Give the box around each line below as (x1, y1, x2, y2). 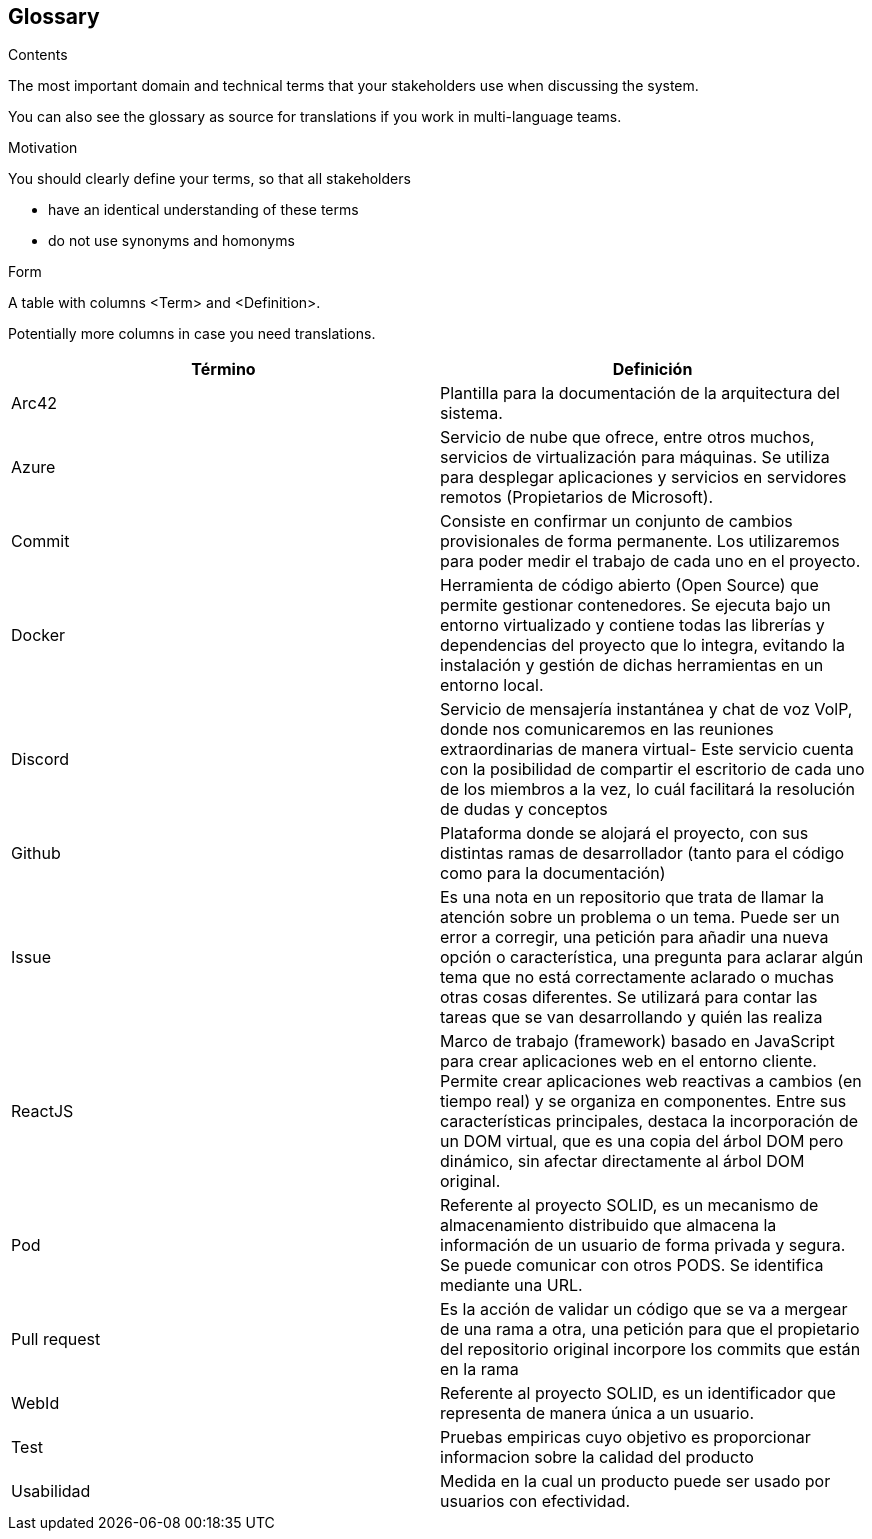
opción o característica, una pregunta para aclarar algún (440, 947, 864, 968)
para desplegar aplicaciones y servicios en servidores (440, 467, 847, 488)
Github (11, 843, 61, 864)
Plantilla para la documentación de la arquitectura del (440, 383, 840, 404)
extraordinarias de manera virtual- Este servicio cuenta (440, 739, 854, 760)
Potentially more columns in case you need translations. (8, 325, 376, 343)
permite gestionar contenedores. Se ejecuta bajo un (440, 595, 831, 616)
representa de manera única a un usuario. (440, 1403, 754, 1424)
